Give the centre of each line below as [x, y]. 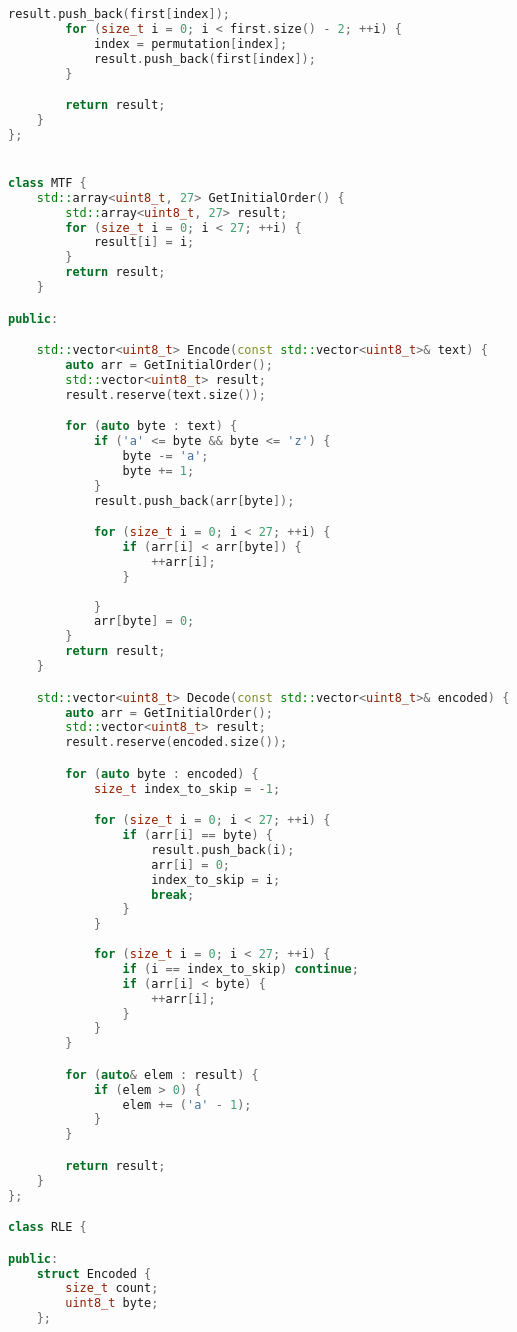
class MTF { [47, 182]
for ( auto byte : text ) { [151, 426]
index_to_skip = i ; [216, 879]
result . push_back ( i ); [223, 849]
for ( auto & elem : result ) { [162, 1074]
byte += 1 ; [158, 470]
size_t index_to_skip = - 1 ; [187, 788]
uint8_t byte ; [112, 1303]
